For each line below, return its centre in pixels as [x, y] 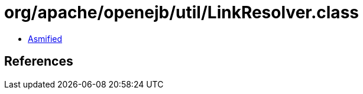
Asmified [45, 38]
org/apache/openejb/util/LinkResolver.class [181, 12]
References [39, 61]
